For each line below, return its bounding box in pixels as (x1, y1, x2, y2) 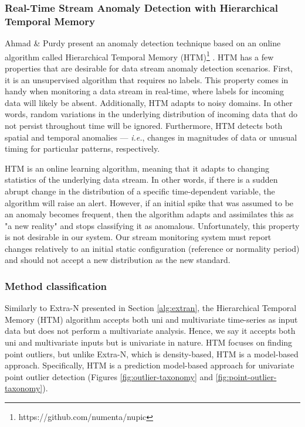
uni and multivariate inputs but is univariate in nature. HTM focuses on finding (5, 336, 293, 349)
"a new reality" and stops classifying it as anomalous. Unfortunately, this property (5, 219, 300, 231)
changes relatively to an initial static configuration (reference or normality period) (5, 242, 300, 254)
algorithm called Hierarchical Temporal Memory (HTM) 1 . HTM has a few (5, 49, 274, 63)
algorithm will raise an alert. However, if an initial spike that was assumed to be (5, 196, 294, 209)
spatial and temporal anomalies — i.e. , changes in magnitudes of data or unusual (5, 131, 297, 143)
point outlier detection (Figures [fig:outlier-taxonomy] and (5, 370, 213, 382)
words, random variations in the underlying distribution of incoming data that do (5, 108, 298, 120)
